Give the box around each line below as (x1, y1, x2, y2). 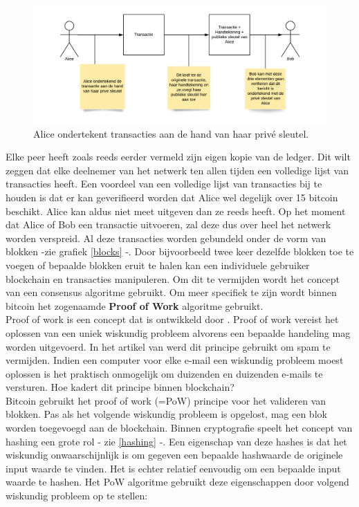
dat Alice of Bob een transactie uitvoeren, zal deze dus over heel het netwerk (6, 217, 331, 232)
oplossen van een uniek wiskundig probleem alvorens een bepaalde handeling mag (6, 325, 351, 340)
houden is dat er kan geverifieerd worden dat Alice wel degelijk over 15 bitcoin (6, 190, 338, 204)
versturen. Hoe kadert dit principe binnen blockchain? (6, 380, 234, 394)
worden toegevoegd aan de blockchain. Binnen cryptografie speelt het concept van (6, 421, 353, 435)
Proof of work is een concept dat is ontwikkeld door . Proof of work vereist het (6, 312, 339, 326)
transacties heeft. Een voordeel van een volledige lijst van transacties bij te (6, 176, 322, 191)
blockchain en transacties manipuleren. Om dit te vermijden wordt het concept (6, 271, 340, 286)
